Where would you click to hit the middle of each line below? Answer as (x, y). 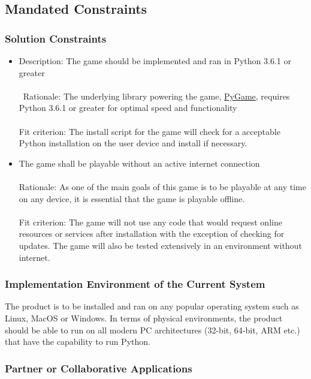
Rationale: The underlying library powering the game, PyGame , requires (156, 96)
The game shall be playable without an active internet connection (139, 163)
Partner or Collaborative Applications (99, 368)
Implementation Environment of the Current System (135, 284)
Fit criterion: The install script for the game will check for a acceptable (150, 131)
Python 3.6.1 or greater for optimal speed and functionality (128, 108)
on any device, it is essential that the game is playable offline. (132, 198)
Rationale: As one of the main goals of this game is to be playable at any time (162, 186)
